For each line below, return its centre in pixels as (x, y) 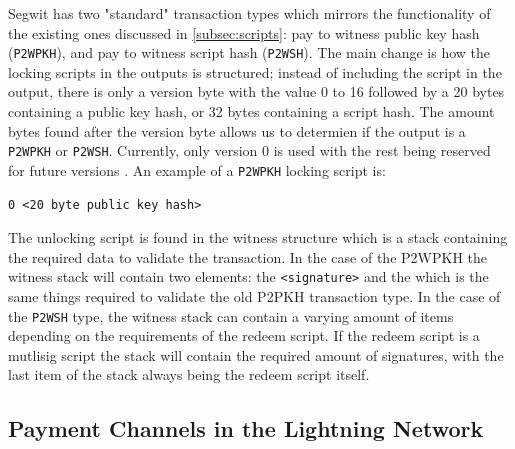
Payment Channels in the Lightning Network (246, 428)
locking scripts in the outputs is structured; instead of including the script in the (255, 71)
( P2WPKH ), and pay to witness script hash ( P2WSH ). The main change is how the (249, 52)
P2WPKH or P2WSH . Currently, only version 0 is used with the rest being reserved (249, 150)
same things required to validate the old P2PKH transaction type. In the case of (254, 295)
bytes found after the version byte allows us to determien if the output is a (237, 130)
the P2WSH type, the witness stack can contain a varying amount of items (231, 315)
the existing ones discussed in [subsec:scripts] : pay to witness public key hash (244, 32)
